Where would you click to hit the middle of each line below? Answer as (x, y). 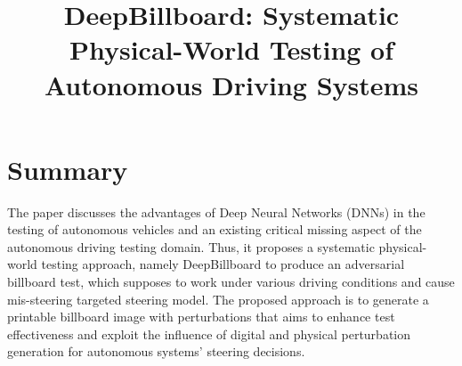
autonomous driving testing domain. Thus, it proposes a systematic (191, 246)
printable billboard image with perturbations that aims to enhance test (201, 317)
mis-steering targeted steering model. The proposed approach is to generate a (218, 299)
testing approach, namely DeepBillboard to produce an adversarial (223, 264)
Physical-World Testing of (231, 49)
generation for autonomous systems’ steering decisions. (156, 351)
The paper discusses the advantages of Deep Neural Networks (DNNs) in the (216, 211)
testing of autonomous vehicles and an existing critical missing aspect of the (215, 229)
